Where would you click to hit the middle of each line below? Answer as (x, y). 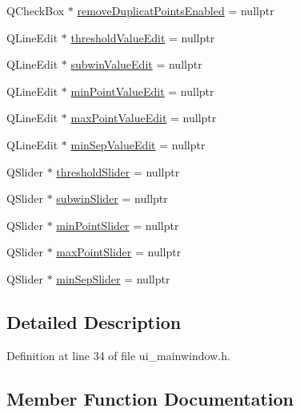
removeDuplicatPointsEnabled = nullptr (176, 10)
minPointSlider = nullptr (118, 225)
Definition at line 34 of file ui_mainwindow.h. (118, 355)
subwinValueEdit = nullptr (136, 64)
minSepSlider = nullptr (113, 278)
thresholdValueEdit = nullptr (143, 37)
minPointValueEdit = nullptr (142, 91)
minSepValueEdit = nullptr (138, 144)
